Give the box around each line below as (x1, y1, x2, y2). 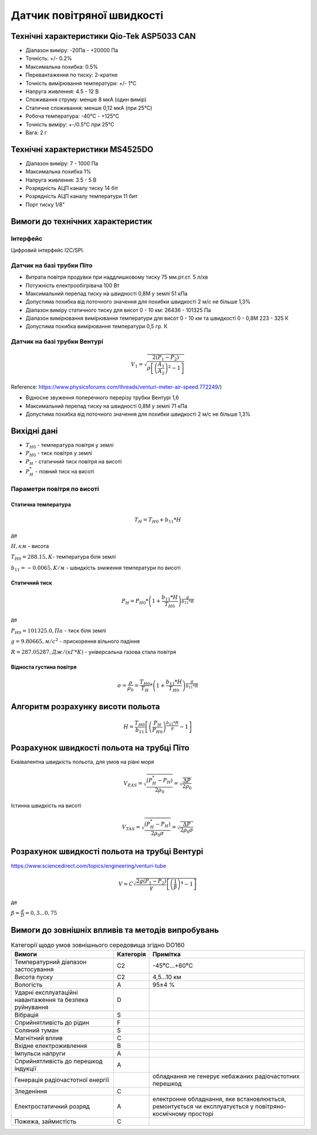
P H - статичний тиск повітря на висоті (25, 458, 122, 466)
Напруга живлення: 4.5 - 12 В (25, 88, 99, 95)
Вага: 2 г (25, 129, 47, 136)
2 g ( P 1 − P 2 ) (136, 877, 167, 886)
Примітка (152, 950, 181, 958)
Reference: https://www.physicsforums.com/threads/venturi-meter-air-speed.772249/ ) (11, 383, 222, 390)
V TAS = (122, 824, 141, 832)
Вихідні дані (11, 426, 58, 436)
